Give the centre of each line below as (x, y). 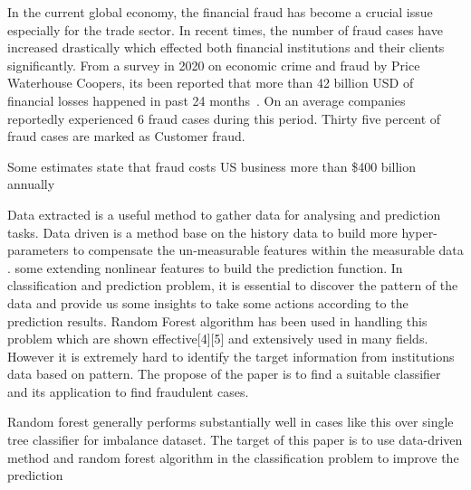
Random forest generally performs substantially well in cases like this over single (231, 422)
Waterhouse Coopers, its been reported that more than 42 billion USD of (211, 83)
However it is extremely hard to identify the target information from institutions (231, 356)
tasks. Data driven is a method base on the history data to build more (202, 232)
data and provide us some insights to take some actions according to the (208, 302)
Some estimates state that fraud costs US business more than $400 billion (211, 166)
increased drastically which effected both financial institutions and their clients (226, 47)
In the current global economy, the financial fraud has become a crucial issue (220, 12)
